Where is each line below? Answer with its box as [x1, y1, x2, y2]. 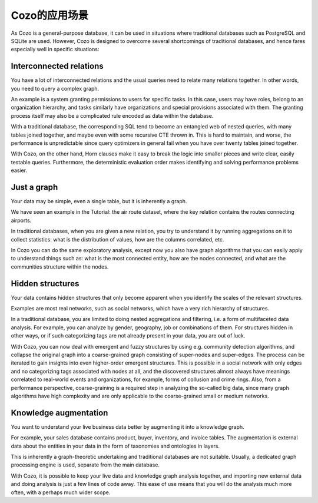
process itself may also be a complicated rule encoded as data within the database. [11, 112, 214, 119]
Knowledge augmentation [11, 408, 108, 418]
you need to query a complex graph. [11, 85, 100, 92]
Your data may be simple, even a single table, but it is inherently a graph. [11, 198, 187, 205]
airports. [11, 217, 32, 224]
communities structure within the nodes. [11, 263, 109, 270]
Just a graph [11, 182, 58, 192]
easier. [11, 167, 28, 174]
